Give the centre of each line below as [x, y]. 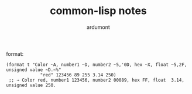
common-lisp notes [98, 11]
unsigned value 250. [31, 85]
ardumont [98, 27]
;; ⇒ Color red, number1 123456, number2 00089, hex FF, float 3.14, [96, 80]
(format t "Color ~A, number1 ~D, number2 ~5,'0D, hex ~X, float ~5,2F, [97, 65]
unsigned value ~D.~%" [34, 70]
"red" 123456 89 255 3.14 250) [78, 75]
